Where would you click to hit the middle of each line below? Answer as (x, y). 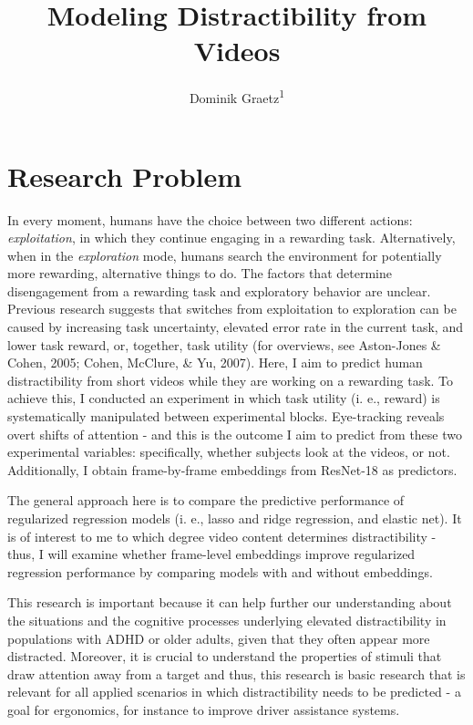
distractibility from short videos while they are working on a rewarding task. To (231, 380)
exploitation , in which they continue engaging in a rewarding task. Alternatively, (231, 238)
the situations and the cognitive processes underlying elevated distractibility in (227, 620)
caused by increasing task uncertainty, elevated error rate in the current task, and (235, 327)
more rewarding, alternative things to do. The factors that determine (200, 273)
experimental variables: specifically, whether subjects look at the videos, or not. (229, 452)
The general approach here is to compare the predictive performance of (206, 500)
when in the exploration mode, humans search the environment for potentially (225, 255)
